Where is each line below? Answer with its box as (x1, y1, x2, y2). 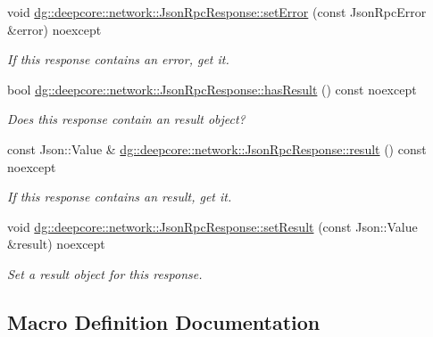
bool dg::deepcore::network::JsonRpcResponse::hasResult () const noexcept (7, 79, 417, 98)
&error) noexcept (7, 20, 102, 38)
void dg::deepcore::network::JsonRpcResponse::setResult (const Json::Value (7, 217, 418, 235)
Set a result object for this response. (7, 264, 203, 283)
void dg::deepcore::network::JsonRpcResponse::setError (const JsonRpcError (7, 3, 427, 21)
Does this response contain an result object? (7, 110, 246, 128)
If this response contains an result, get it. (7, 187, 232, 206)
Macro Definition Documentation (7, 308, 321, 335)
